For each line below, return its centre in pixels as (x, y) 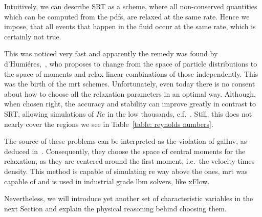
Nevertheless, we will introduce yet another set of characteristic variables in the (129, 198)
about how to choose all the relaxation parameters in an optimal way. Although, (130, 93)
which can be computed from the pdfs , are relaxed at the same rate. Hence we (127, 16)
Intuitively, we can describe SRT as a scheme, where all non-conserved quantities (131, 6)
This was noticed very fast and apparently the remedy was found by (111, 53)
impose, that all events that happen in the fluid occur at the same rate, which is (130, 26)
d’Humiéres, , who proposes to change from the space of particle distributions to (131, 63)
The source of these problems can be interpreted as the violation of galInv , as (126, 141)
